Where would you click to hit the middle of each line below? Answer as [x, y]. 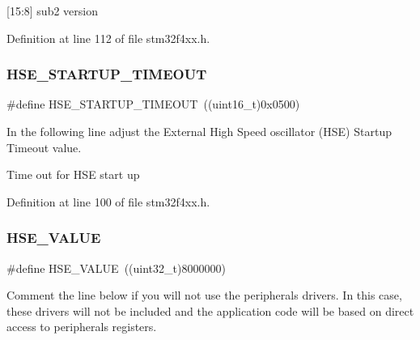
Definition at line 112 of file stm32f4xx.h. [108, 38]
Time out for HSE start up [73, 174]
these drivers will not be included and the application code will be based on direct [210, 310]
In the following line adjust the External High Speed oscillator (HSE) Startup [199, 131]
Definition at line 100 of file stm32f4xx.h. [108, 201]
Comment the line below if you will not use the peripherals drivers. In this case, [204, 295]
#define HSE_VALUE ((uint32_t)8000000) [116, 268]
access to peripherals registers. [82, 327]
